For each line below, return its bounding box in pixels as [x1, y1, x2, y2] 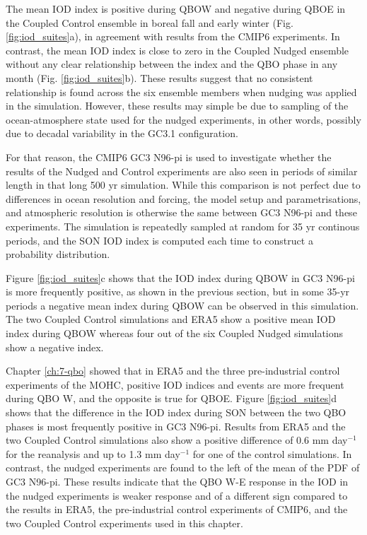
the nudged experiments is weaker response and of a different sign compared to [6, 488, 348, 502]
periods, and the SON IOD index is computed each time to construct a [6, 233, 313, 247]
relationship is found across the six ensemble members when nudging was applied [6, 84, 357, 99]
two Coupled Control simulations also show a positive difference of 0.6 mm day [6, 433, 348, 447]
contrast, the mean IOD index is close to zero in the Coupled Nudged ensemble [6, 42, 349, 57]
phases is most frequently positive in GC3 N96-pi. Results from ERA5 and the [6, 418, 346, 433]
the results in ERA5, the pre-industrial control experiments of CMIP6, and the [6, 502, 348, 517]
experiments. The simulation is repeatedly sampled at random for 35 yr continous [6, 218, 360, 233]
